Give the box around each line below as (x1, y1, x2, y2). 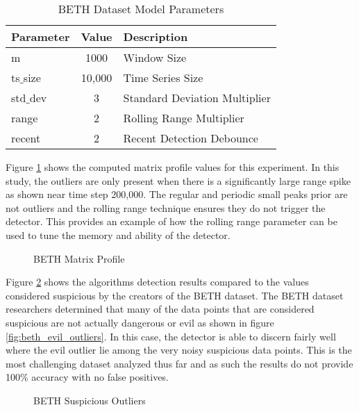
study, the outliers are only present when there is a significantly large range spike (6, 173, 351, 188)
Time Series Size (123, 69, 203, 85)
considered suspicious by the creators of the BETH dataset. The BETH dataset (6, 288, 344, 302)
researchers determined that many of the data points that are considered (6, 302, 315, 316)
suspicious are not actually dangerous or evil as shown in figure (6, 315, 274, 329)
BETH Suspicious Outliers (33, 393, 146, 407)
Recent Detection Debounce (123, 130, 258, 146)
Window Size (123, 49, 187, 65)
